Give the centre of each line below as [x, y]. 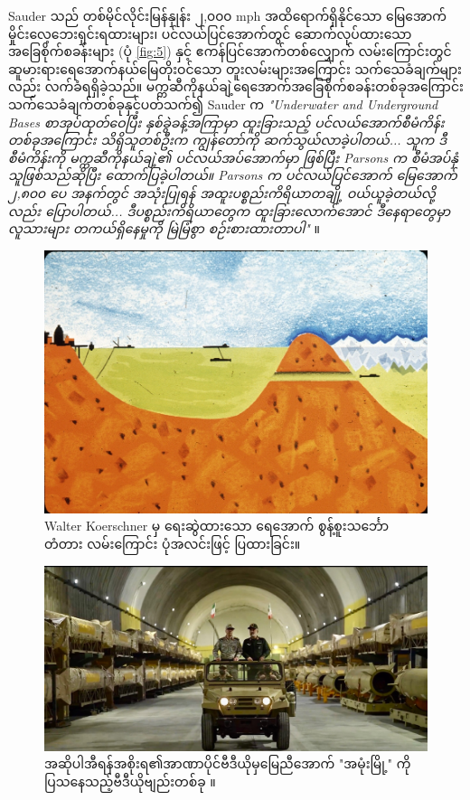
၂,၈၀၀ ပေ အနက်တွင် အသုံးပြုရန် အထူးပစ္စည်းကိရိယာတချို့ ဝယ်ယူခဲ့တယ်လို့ [222, 192]
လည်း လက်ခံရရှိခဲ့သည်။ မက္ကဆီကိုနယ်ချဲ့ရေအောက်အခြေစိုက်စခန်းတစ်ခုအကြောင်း [236, 86]
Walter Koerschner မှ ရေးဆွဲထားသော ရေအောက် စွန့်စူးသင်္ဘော [217, 526]
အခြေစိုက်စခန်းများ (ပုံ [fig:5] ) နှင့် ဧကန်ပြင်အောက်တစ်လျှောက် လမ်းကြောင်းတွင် [230, 51]
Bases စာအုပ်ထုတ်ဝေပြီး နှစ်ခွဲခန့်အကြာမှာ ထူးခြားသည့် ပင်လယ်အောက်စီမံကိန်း [226, 122]
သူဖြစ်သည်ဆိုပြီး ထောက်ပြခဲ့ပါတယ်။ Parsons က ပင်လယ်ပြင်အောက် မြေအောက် [233, 175]
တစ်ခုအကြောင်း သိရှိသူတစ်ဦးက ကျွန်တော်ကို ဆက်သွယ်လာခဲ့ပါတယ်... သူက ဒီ [228, 140]
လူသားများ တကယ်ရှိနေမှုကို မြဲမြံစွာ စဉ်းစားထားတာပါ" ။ [164, 228]
